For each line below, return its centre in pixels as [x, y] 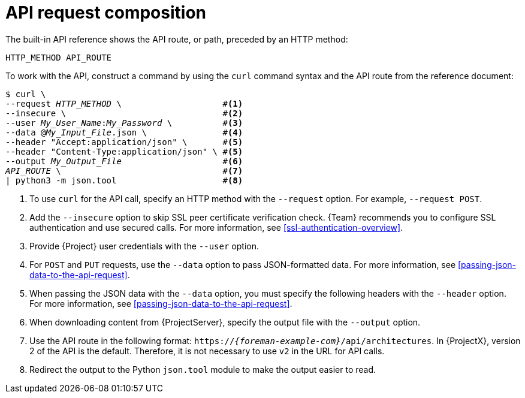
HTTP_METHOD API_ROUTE [59, 57]
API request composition [106, 13]
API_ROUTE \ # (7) [124, 171]
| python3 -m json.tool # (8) [124, 180]
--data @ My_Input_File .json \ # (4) [124, 132]
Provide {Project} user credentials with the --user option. [144, 246]
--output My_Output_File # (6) [124, 161]
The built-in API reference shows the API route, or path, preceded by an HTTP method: [177, 39]
